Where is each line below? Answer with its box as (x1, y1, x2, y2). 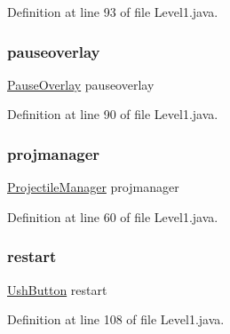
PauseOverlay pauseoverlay (7, 75, 155, 93)
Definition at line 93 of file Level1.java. (7, 3, 218, 20)
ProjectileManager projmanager (7, 178, 179, 196)
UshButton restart (7, 280, 107, 298)
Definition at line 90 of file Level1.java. (7, 105, 218, 123)
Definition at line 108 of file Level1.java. (7, 310, 225, 329)
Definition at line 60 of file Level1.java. (7, 207, 218, 226)
